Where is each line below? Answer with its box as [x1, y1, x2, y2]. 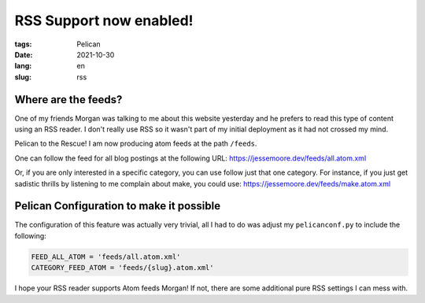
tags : [14, 39, 32, 49]
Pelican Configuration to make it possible [14, 199, 220, 212]
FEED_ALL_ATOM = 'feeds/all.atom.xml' [31, 252, 181, 261]
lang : [14, 61, 32, 71]
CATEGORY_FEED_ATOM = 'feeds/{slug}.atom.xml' [31, 264, 214, 272]
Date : [14, 50, 33, 59]
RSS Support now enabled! [14, 12, 194, 29]
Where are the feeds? [14, 93, 123, 106]
